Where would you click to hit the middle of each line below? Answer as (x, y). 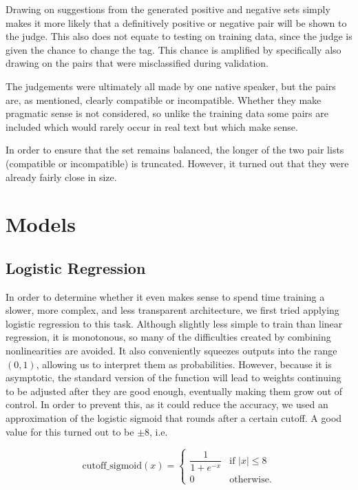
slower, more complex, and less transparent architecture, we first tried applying (172, 310)
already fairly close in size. (61, 177)
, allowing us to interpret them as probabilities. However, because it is (184, 364)
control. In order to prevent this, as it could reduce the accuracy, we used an (167, 404)
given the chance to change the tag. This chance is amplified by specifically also (173, 49)
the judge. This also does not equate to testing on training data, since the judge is (179, 36)
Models (41, 224)
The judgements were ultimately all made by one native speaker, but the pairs (171, 86)
